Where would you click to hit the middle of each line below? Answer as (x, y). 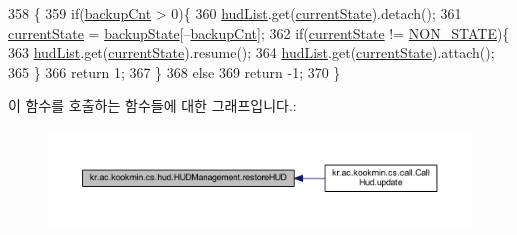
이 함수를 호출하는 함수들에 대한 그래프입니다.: (152, 105)
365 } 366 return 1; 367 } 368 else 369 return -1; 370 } (174, 71)
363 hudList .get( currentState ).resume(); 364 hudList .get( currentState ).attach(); (251, 52)
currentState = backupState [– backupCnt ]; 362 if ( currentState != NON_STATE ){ (259, 32)
